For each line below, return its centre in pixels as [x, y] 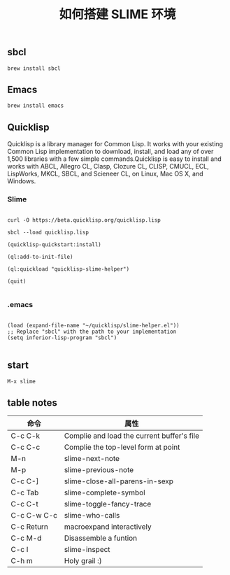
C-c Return [30, 527]
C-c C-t [24, 504]
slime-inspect [87, 550]
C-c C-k [26, 436]
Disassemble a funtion [101, 538]
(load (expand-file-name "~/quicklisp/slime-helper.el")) [93, 325]
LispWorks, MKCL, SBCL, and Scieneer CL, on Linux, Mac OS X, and [105, 174]
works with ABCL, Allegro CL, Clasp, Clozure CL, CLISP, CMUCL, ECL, [108, 166]
